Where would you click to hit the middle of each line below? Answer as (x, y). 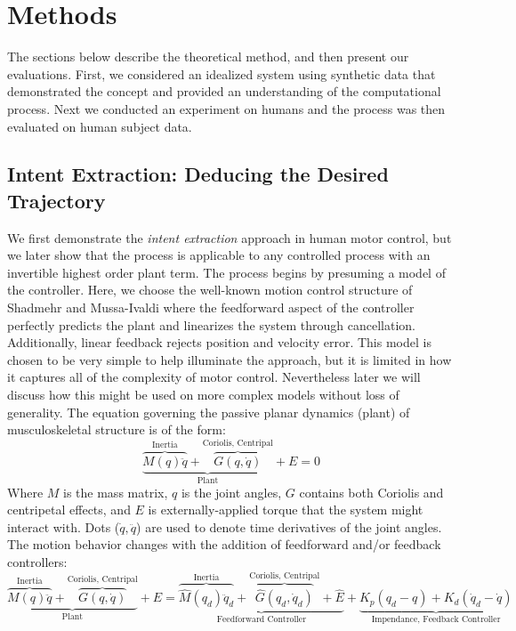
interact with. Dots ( (64, 526)
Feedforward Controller (262, 620)
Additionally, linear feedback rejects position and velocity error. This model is (219, 342)
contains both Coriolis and (371, 492)
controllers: (37, 562)
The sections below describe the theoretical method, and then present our (208, 57)
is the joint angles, (231, 492)
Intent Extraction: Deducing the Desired (198, 174)
